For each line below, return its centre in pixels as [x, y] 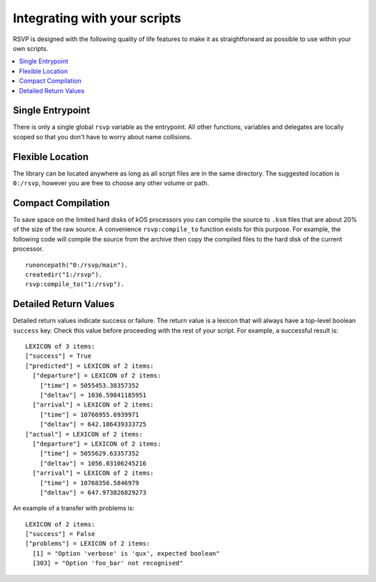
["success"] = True [58, 356]
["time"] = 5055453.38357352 [89, 385]
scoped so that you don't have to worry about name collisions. [102, 136]
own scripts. [31, 48]
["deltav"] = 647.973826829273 [93, 492]
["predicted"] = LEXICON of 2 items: [90, 366]
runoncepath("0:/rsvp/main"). [77, 265]
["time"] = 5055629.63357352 [89, 454]
